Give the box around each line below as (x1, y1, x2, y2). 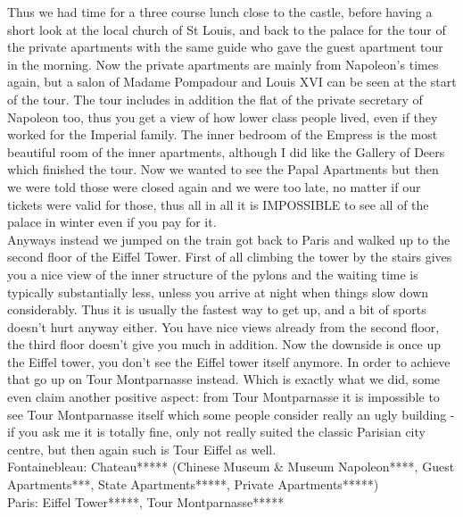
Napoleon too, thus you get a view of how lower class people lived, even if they (7, 107, 438, 126)
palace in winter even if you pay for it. (7, 213, 217, 231)
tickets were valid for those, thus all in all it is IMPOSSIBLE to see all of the (7, 195, 429, 213)
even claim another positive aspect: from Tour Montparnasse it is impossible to (7, 388, 440, 406)
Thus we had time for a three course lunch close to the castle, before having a (7, 3, 433, 21)
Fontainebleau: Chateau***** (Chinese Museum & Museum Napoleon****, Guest (7, 457, 455, 476)
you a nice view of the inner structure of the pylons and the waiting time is (7, 264, 418, 283)
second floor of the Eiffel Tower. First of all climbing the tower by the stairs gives (7, 247, 452, 266)
